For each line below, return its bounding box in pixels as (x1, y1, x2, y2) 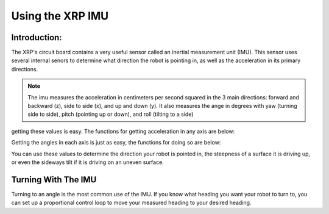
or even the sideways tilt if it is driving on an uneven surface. (11, 159, 164, 166)
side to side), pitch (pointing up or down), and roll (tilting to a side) (27, 110, 194, 118)
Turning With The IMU (11, 174, 97, 185)
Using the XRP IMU (11, 9, 109, 23)
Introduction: (11, 32, 62, 43)
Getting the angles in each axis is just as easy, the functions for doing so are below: (11, 139, 221, 146)
